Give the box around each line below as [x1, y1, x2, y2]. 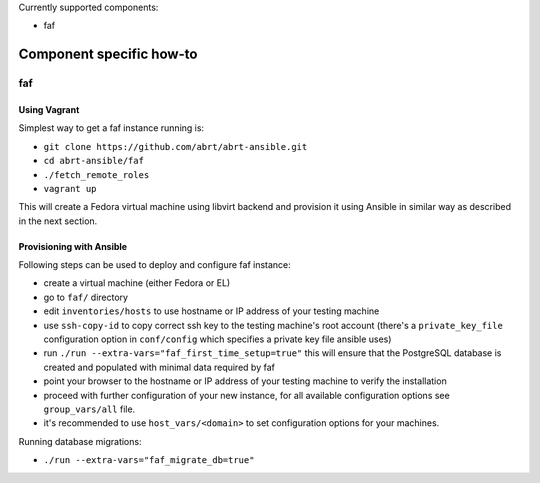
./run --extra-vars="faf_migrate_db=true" [43, 455, 255, 466]
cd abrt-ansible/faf [43, 155, 145, 167]
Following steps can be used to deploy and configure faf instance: [18, 259, 292, 271]
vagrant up [43, 183, 97, 194]
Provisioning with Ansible [18, 240, 128, 252]
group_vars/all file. [43, 403, 136, 415]
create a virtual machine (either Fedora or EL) [43, 277, 231, 289]
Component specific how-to [18, 46, 198, 63]
